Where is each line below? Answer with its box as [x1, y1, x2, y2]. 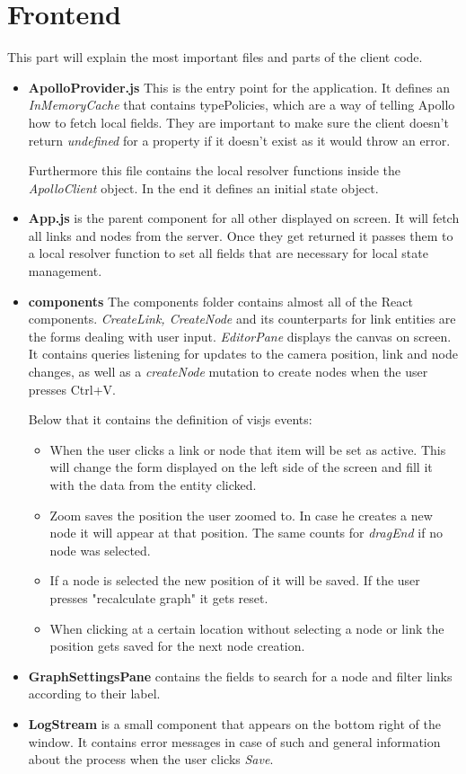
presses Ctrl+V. [28, 379, 116, 398]
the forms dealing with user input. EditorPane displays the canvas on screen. [28, 326, 452, 345]
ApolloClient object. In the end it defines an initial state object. [28, 178, 379, 197]
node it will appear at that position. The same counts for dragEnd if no [49, 523, 443, 542]
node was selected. [49, 540, 151, 559]
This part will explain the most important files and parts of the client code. [7, 48, 423, 67]
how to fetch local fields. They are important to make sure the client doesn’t [28, 112, 449, 131]
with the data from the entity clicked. [49, 476, 257, 494]
